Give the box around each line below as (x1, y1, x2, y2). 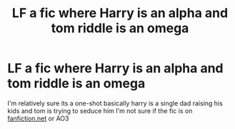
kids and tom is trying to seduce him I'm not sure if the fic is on (7, 106, 193, 115)
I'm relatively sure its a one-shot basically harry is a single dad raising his (7, 98, 223, 108)
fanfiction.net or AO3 (7, 114, 69, 123)
